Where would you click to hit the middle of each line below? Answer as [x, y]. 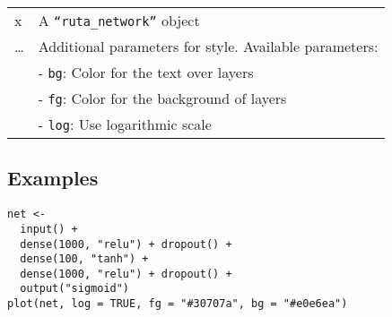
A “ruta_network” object [119, 20]
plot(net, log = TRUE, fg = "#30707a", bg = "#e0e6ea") [178, 304]
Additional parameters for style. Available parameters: [208, 46]
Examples [53, 178]
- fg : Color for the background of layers [162, 98]
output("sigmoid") [75, 289]
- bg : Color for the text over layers [146, 72]
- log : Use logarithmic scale [125, 124]
